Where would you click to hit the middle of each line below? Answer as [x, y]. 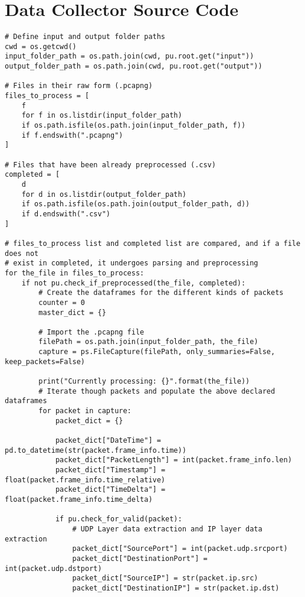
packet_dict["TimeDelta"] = [110, 490]
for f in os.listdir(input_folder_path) [102, 116]
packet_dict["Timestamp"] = [110, 470]
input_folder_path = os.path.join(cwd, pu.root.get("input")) [129, 56]
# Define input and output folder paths [85, 37]
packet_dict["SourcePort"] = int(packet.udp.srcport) [180, 549]
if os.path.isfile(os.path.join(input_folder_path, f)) [134, 126]
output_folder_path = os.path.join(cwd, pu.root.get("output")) [134, 66]
